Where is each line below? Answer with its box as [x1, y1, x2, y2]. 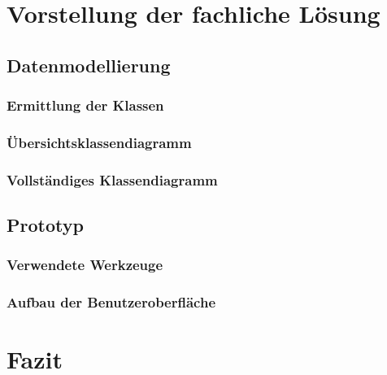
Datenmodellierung [7, 52, 171, 77]
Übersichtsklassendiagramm [7, 132, 192, 152]
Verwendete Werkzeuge [7, 255, 163, 275]
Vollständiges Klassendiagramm [7, 169, 218, 190]
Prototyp [7, 212, 84, 238]
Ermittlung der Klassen [7, 95, 164, 116]
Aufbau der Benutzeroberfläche [7, 292, 216, 312]
